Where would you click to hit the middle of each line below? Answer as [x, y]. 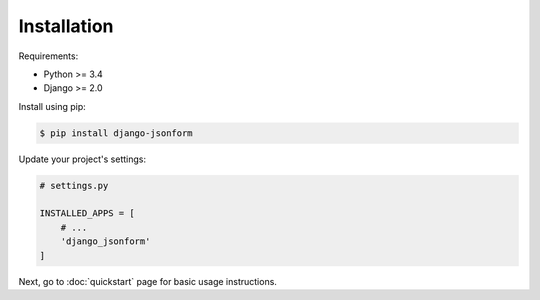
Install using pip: [52, 106]
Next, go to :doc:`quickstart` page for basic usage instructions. [147, 281]
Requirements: [48, 56]
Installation [66, 26]
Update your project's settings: [82, 159]
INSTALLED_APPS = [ [87, 213]
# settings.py [74, 185]
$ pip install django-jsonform [116, 133]
